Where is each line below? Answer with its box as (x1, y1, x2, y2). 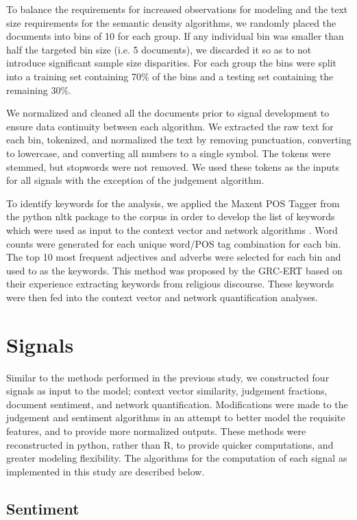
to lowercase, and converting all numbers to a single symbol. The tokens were (6, 145, 331, 160)
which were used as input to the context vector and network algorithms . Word (6, 222, 338, 237)
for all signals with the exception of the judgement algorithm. (6, 173, 264, 187)
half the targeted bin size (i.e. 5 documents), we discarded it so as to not (6, 42, 312, 56)
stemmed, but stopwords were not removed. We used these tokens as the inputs (6, 159, 339, 174)
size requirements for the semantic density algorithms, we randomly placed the (6, 15, 336, 29)
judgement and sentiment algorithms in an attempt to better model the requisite (6, 410, 345, 425)
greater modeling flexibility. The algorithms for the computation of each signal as (6, 451, 347, 465)
